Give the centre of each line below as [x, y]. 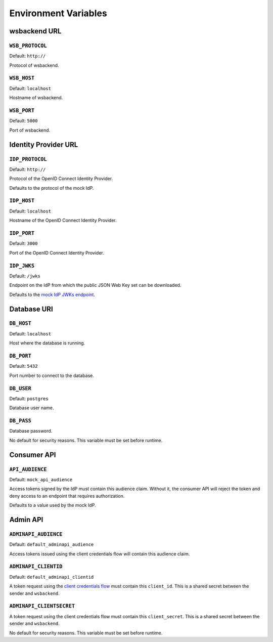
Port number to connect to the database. [52, 375]
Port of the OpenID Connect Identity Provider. [57, 252]
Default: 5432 [24, 366]
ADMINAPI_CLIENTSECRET [42, 606]
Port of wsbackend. [30, 130]
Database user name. [32, 408]
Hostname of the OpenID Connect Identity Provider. [63, 221]
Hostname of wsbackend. [36, 98]
